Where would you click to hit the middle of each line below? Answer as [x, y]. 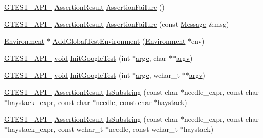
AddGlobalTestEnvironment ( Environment [119, 41]
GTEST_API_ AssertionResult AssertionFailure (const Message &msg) [117, 24]
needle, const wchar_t [143, 129]
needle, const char [124, 102]
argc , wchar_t [157, 75]
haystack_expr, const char [49, 102]
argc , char [151, 58]
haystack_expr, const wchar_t [55, 129]
